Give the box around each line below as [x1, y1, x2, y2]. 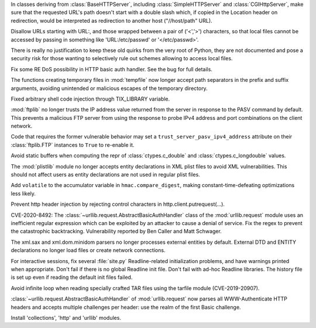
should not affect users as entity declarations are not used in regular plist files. [11, 171, 200, 178]
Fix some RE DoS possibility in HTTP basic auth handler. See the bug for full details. [11, 65, 213, 72]
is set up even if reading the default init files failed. [11, 274, 133, 281]
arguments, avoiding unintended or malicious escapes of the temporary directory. [11, 85, 208, 92]
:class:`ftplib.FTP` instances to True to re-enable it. [11, 141, 135, 149]
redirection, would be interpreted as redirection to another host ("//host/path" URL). [11, 17, 213, 24]
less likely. [11, 190, 36, 197]
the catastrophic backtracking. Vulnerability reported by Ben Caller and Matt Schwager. [11, 228, 222, 235]
